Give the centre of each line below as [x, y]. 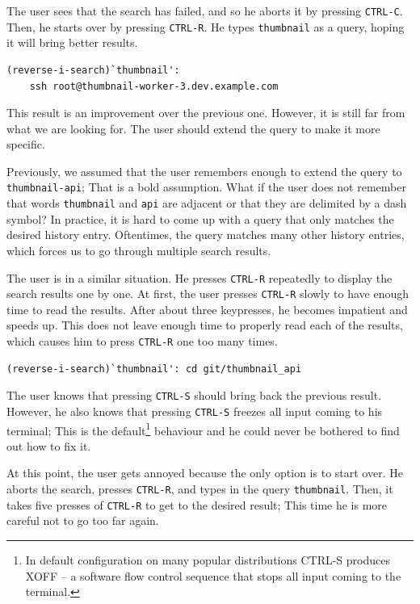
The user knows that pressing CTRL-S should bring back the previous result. [194, 395]
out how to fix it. [49, 445]
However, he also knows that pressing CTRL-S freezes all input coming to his [195, 411]
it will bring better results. [72, 42]
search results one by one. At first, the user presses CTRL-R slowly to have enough [208, 294]
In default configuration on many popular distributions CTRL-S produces [208, 559]
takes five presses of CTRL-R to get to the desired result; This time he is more [197, 504]
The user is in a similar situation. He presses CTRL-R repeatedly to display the [199, 277]
